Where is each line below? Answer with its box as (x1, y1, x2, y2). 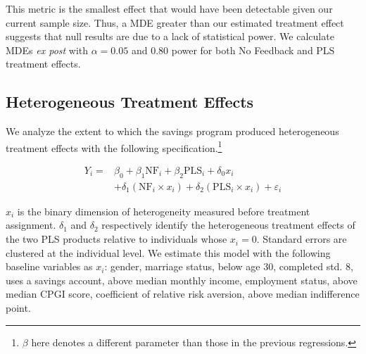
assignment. (6, 217, 56, 232)
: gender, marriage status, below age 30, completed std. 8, (104, 259, 353, 274)
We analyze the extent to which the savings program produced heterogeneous (6, 124, 339, 139)
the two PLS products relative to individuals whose (6, 232, 227, 246)
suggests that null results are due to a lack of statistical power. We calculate (6, 29, 334, 44)
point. (6, 301, 31, 315)
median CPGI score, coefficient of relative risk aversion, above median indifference (6, 286, 360, 301)
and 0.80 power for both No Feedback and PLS (131, 42, 335, 57)
